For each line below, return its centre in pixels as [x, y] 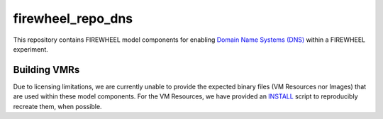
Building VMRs [46, 70]
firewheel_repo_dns [73, 18]
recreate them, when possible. [57, 106]
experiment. [31, 49]
